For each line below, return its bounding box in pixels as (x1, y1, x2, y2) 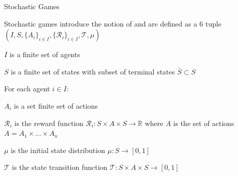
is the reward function (14, 117, 84, 128)
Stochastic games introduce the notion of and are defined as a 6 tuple (4, 18, 222, 29)
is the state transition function (12, 162, 108, 172)
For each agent (4, 83, 50, 94)
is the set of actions (173, 117, 234, 128)
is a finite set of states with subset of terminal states (11, 66, 175, 77)
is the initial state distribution (11, 144, 105, 155)
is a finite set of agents (9, 49, 80, 60)
